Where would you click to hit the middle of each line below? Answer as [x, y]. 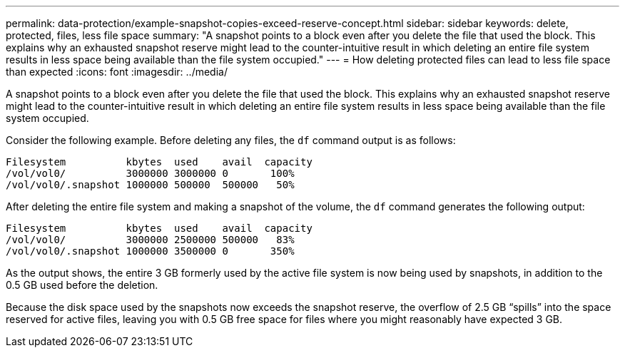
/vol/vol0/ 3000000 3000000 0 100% [150, 173]
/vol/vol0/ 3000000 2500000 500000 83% [150, 240]
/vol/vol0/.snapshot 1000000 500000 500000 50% [150, 185]
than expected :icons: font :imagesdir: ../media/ [117, 72]
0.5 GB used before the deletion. [82, 285]
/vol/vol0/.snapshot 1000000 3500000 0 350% [150, 251]
